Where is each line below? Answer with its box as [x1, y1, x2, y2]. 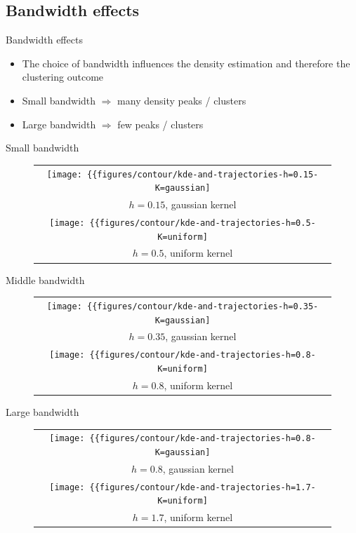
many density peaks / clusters [117, 93, 246, 107]
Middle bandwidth [6, 272, 85, 287]
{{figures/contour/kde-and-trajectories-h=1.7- [89, 482, 316, 492]
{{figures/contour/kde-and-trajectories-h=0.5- [89, 217, 316, 228]
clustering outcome [22, 69, 104, 84]
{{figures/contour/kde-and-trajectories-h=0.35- [86, 301, 319, 311]
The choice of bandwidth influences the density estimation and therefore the [22, 55, 350, 70]
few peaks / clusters [117, 116, 204, 131]
